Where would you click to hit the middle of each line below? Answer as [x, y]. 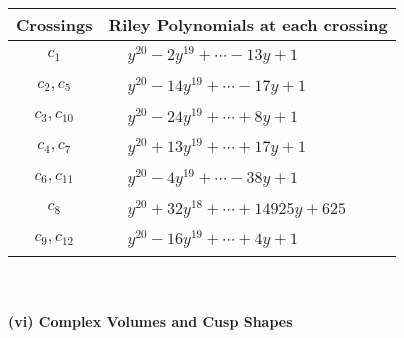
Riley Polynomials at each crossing [248, 24]
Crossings [54, 24]
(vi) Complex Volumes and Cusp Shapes [150, 320]
